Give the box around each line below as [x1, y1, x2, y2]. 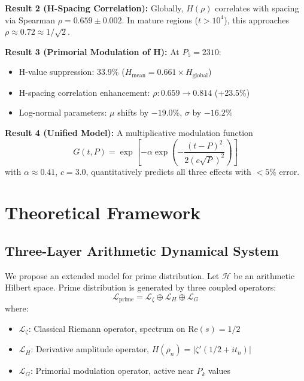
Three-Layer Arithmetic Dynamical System [5, 241, 279, 259]
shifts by [117, 106, 149, 119]
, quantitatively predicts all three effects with [86, 165, 251, 177]
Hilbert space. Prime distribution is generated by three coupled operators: [5, 281, 276, 294]
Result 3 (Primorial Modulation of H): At [5, 45, 180, 58]
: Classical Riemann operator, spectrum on [28, 322, 186, 334]
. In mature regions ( [121, 13, 198, 26]
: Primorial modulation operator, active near [31, 364, 194, 377]
